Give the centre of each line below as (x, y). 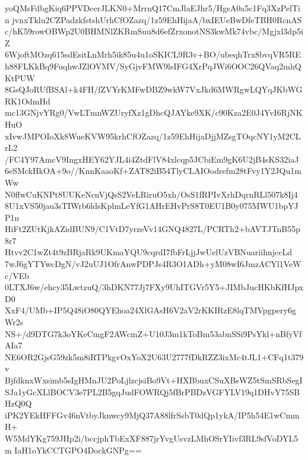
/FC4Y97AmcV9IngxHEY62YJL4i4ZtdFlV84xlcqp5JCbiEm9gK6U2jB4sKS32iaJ (152, 159)
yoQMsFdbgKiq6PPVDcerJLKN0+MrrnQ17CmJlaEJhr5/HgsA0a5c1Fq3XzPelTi (153, 8)
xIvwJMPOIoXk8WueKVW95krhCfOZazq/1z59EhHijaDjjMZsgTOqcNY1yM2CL (153, 136)
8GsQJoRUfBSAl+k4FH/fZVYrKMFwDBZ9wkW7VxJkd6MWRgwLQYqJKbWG (154, 89)
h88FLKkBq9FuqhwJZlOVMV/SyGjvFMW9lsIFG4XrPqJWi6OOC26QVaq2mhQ (153, 66)
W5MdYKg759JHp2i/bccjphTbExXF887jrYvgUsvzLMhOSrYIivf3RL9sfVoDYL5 (152, 438)
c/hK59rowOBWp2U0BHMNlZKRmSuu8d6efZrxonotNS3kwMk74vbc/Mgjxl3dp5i (154, 31)
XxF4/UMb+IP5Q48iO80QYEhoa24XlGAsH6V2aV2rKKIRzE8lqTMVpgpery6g (150, 310)
